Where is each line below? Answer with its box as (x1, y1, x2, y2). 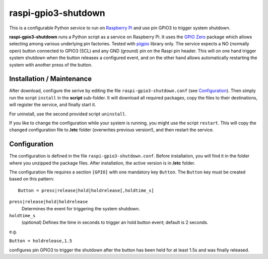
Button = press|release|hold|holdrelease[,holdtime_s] (18, 187, 154, 193)
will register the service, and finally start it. (9, 102, 96, 108)
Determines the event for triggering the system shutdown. (21, 205, 140, 211)
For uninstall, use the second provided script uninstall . (9, 111, 127, 117)
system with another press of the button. (9, 62, 93, 68)
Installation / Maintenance (9, 75, 92, 83)
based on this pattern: (9, 176, 55, 182)
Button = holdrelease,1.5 (9, 238, 72, 244)
